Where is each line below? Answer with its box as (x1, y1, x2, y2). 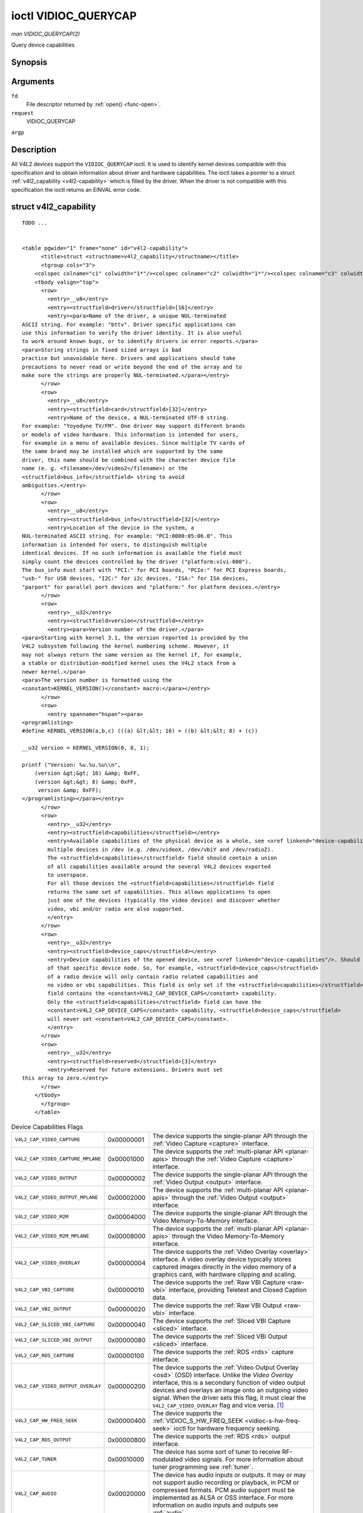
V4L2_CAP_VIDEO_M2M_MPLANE (15, 1233, 90, 1239)
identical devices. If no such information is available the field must (22, 550, 242, 557)
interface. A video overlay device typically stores (152, 1255, 292, 1263)
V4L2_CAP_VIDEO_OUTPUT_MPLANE (15, 1194, 98, 1201)
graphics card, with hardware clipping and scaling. (152, 1270, 296, 1278)
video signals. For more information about (184, 1455, 304, 1463)
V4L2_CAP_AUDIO (15, 1491, 57, 1497)
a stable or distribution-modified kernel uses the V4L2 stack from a (22, 660, 236, 667)
